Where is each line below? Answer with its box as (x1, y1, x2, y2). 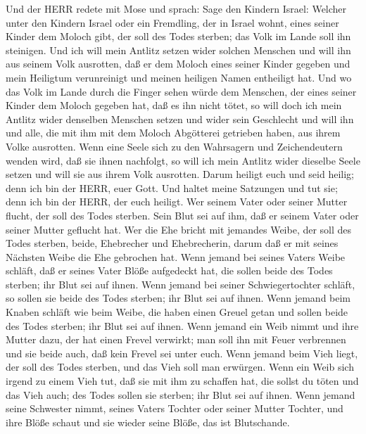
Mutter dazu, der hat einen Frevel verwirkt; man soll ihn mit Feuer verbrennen (6, 332, 346, 347)
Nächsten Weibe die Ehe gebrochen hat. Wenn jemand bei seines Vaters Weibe (6, 249, 346, 264)
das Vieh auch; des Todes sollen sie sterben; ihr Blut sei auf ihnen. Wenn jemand (6, 387, 355, 402)
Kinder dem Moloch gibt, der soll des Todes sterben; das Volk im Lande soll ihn (6, 29, 351, 44)
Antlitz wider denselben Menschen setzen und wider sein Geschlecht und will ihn (6, 111, 354, 126)
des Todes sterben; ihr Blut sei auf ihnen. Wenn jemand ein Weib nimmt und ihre (6, 318, 359, 333)
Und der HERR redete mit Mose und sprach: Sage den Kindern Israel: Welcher (6, 1, 347, 15)
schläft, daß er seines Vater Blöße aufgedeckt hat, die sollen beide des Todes (6, 263, 333, 278)
